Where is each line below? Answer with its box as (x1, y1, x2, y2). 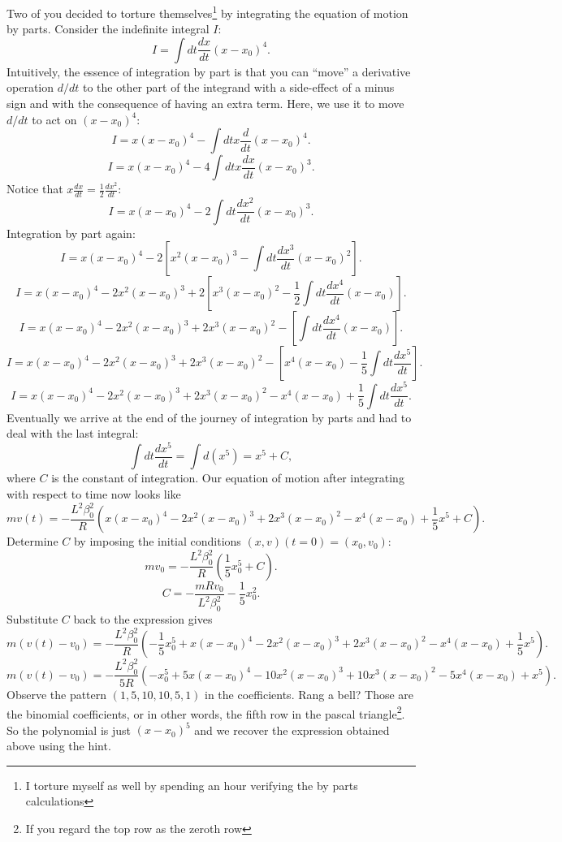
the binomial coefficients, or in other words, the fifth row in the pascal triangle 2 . (6, 702, 405, 722)
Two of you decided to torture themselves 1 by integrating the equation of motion (6, 2, 409, 21)
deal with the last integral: (6, 425, 139, 442)
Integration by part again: (6, 224, 136, 241)
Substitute (6, 610, 58, 627)
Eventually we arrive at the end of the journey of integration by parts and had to (6, 408, 412, 425)
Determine (6, 533, 58, 550)
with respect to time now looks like (6, 486, 181, 503)
